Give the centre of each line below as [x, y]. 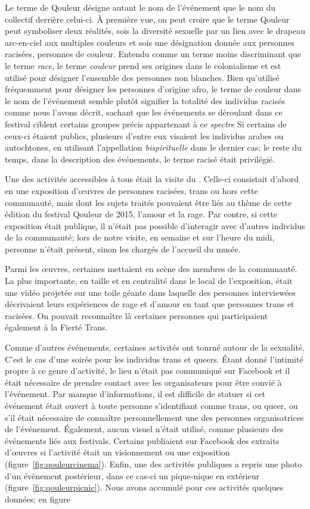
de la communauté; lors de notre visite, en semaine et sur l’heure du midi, [140, 237]
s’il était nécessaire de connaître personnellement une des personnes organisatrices [154, 417]
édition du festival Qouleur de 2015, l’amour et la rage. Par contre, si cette [141, 214]
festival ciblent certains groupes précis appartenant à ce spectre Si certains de [146, 124]
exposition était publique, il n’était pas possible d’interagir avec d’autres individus [155, 225]
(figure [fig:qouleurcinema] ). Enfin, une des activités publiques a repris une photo [154, 463]
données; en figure [38, 499]
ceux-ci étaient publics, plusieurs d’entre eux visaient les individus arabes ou [144, 135]
